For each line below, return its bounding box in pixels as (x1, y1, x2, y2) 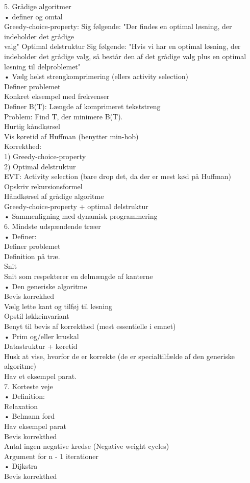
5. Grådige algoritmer (4, 1, 71, 11)
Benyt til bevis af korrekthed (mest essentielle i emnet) (4, 321, 176, 331)
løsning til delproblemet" (4, 61, 81, 71)
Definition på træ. (4, 250, 60, 261)
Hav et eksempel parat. (4, 370, 77, 381)
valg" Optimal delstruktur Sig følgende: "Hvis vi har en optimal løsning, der (4, 41, 241, 52)
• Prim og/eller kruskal (4, 331, 79, 341)
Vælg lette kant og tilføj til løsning (4, 300, 113, 311)
